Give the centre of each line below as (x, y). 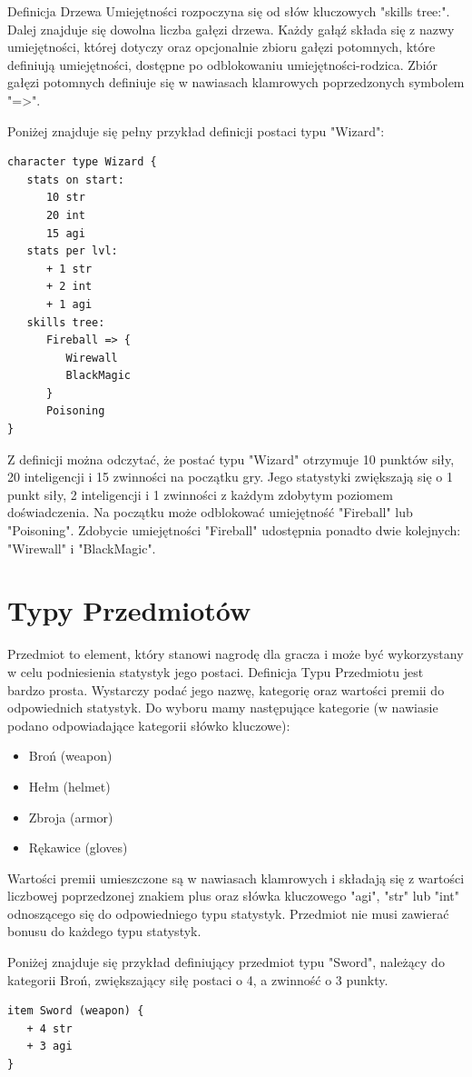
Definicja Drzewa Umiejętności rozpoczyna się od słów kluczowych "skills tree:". (229, 11)
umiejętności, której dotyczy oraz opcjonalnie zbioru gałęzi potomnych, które (221, 47)
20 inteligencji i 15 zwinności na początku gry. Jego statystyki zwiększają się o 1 (230, 477)
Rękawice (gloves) (78, 848)
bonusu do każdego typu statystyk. (104, 931)
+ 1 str (69, 269)
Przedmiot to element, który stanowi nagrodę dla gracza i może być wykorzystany (236, 654)
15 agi (65, 233)
